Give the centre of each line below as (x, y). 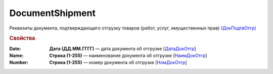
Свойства (22, 38)
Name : (16, 55)
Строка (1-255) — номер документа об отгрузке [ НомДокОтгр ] (118, 62)
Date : (15, 48)
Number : (19, 62)
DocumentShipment (53, 13)
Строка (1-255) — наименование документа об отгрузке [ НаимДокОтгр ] (128, 55)
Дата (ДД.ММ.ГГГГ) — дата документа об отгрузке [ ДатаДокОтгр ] (123, 48)
